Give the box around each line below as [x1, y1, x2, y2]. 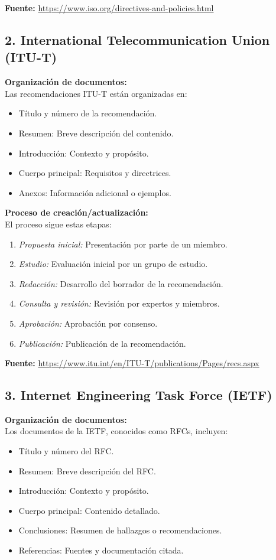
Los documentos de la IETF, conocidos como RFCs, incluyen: [5, 425, 228, 437]
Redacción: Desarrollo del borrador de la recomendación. [18, 277, 223, 289]
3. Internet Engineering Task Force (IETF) [5, 386, 272, 404]
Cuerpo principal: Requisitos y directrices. [18, 167, 171, 179]
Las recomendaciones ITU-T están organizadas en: [5, 87, 187, 99]
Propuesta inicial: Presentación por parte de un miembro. [18, 237, 228, 250]
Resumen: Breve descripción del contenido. [18, 126, 174, 139]
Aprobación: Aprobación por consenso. [18, 317, 158, 329]
